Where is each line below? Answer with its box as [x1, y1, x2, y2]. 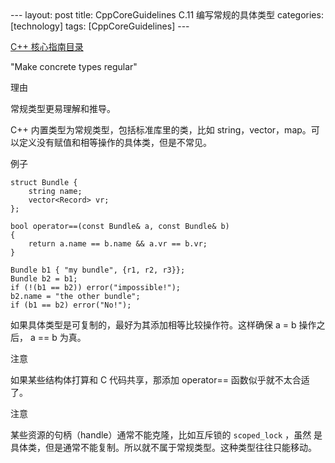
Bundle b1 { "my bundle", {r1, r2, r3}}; [10, 265, 186, 275]
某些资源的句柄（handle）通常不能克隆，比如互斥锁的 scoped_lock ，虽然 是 [10, 429, 323, 441]
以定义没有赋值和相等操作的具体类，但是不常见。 [10, 137, 212, 148]
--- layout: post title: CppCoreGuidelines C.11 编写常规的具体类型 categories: [10, 9, 324, 21]
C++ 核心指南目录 [10, 41, 84, 52]
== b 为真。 [37, 332, 87, 343]
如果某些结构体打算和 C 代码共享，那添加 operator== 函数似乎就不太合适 [10, 374, 310, 386]
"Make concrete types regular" [10, 61, 138, 72]
